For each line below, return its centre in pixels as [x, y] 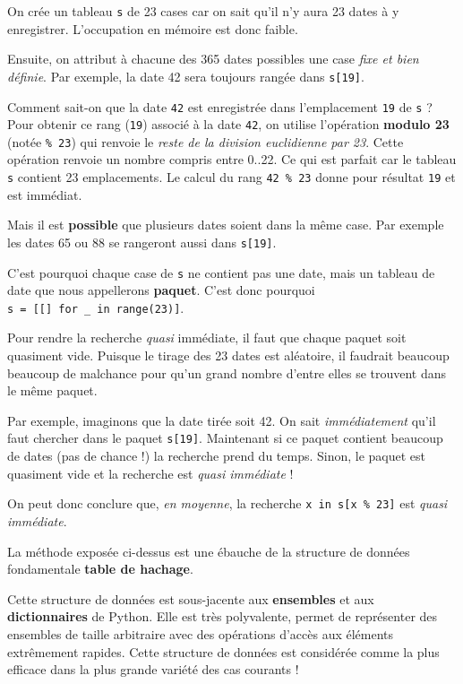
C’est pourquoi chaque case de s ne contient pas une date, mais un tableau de [221, 272]
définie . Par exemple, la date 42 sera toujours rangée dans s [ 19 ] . [186, 76]
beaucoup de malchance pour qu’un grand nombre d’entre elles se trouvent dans [227, 372]
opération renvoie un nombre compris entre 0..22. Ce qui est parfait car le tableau [232, 159]
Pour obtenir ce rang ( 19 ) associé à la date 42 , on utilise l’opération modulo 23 [228, 124]
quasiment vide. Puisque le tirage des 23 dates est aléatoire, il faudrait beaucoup [228, 355]
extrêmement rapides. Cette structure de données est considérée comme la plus [223, 651]
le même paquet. [52, 390]
